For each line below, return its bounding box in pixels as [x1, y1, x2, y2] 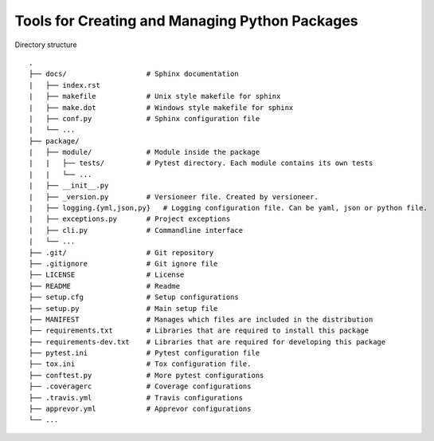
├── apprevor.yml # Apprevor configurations [29, 404, 252, 414]
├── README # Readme [29, 282, 181, 290]
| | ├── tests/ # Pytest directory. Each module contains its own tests [29, 159, 373, 167]
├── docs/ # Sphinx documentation [29, 69, 239, 79]
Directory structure [14, 40, 77, 49]
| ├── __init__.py [29, 181, 109, 191]
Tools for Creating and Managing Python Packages [14, 12, 358, 30]
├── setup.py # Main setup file [29, 304, 218, 313]
